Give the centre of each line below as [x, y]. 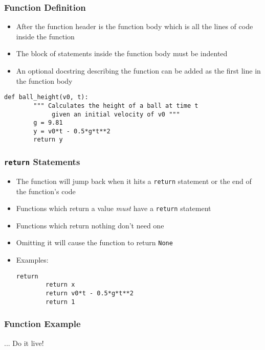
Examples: [32, 260]
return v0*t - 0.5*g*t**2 [90, 293]
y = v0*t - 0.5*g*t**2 [72, 131]
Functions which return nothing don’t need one [90, 225]
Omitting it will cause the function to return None [94, 242]
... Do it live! [24, 343]
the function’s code [46, 191]
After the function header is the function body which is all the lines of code [135, 26]
